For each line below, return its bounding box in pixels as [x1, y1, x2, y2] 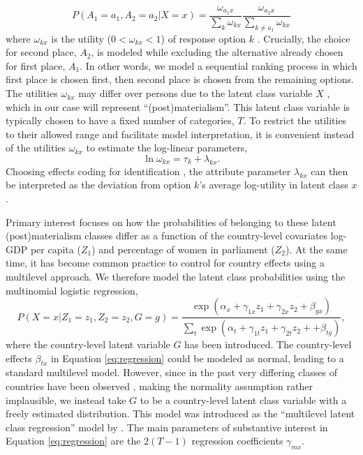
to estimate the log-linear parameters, [86, 140, 248, 155]
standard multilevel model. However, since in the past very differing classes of [6, 365, 338, 380]
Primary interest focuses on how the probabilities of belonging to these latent [6, 214, 336, 229]
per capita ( [30, 241, 81, 256]
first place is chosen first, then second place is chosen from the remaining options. [6, 72, 354, 87]
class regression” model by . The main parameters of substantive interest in [6, 419, 328, 434]
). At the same [285, 241, 348, 256]
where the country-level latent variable [6, 337, 170, 352]
